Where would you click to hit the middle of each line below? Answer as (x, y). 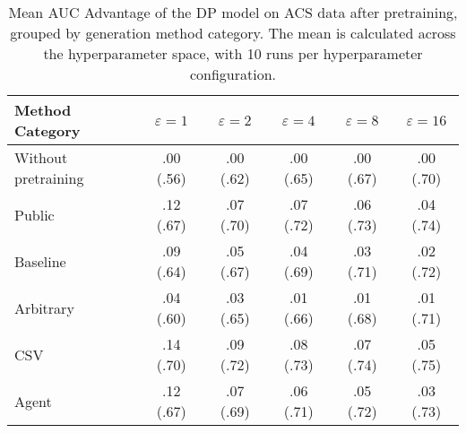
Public (35, 214)
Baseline (40, 261)
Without (41, 157)
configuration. (233, 74)
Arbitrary (44, 307)
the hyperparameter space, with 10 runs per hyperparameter (233, 53)
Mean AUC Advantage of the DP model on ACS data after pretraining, (233, 12)
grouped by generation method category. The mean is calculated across (233, 33)
